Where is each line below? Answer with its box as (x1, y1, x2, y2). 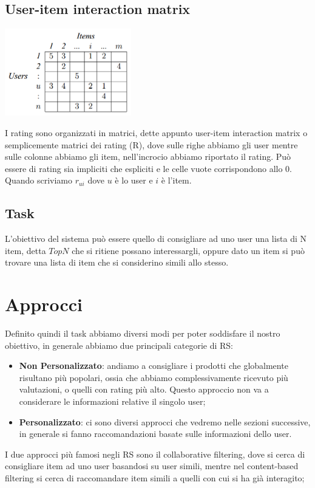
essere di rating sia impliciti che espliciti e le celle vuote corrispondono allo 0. (5, 162, 293, 174)
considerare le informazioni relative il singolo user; (19, 395, 206, 408)
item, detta (5, 244, 46, 256)
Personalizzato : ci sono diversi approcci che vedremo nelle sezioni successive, (19, 415, 311, 428)
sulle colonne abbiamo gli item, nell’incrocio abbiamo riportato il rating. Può (5, 150, 291, 163)
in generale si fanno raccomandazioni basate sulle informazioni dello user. (19, 427, 292, 440)
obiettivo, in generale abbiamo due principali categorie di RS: (5, 339, 234, 351)
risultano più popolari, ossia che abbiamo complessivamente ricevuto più (19, 371, 288, 383)
